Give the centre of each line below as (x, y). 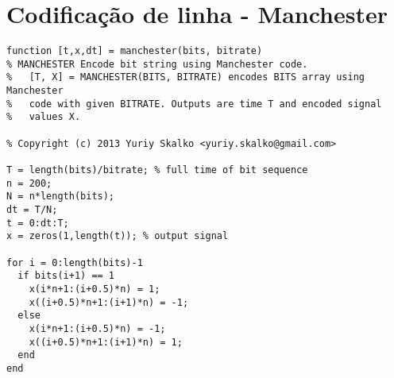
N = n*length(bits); (61, 197)
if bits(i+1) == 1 (66, 276)
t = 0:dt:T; (38, 223)
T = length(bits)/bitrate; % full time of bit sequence (157, 170)
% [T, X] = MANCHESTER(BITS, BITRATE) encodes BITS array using (186, 77)
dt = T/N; (32, 210)
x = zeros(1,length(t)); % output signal (118, 236)
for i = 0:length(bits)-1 (75, 262)
